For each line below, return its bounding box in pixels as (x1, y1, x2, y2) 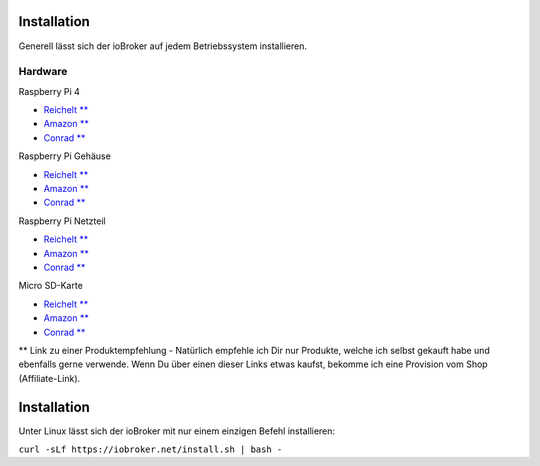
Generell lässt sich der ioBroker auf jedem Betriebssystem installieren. (18, 40, 307, 52)
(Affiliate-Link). (18, 372, 81, 384)
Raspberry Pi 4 (18, 85, 80, 97)
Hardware (18, 65, 68, 79)
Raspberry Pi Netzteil (18, 215, 106, 227)
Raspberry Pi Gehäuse (18, 150, 112, 162)
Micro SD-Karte (18, 280, 84, 292)
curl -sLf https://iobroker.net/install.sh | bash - (18, 443, 283, 455)
